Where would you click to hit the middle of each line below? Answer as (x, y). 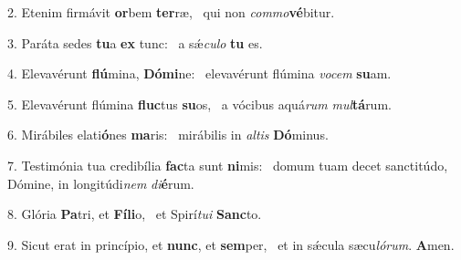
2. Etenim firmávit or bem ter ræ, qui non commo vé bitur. (171, 12)
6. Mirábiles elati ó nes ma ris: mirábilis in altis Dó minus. (168, 135)
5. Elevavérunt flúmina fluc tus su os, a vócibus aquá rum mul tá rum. (199, 104)
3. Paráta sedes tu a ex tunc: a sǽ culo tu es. (135, 42)
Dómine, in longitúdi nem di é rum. (101, 183)
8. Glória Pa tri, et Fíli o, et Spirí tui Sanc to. (135, 214)
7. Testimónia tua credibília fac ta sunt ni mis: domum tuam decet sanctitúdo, (228, 165)
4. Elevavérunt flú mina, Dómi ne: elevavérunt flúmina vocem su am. (199, 73)
